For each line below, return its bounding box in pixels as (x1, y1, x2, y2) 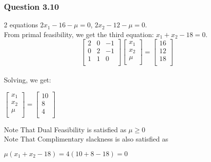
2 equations (4, 20, 38, 30)
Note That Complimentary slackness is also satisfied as (4, 134, 169, 144)
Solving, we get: (4, 75, 51, 85)
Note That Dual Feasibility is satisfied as (4, 124, 127, 134)
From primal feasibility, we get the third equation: (4, 29, 154, 39)
